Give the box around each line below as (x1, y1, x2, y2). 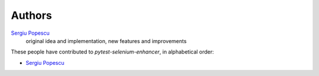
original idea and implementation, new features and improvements (25, 37, 187, 44)
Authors (11, 9, 53, 22)
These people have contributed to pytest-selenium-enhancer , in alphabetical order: (11, 48, 214, 55)
